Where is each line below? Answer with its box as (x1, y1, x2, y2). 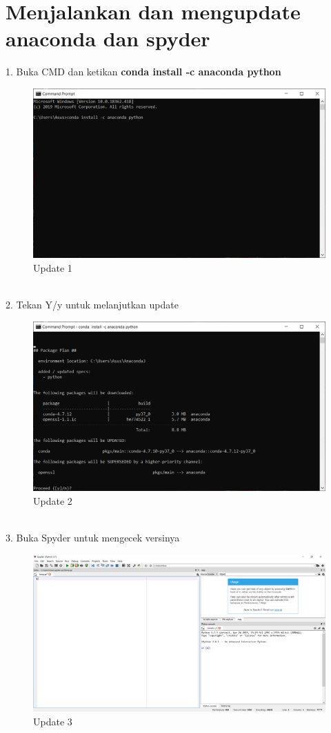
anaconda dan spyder (6, 24, 210, 53)
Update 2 (33, 493, 72, 508)
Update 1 (33, 261, 72, 275)
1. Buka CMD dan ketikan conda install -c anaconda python (6, 64, 281, 79)
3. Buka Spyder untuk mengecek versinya (6, 530, 180, 545)
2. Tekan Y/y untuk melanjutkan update (6, 297, 179, 312)
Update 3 (33, 714, 72, 728)
